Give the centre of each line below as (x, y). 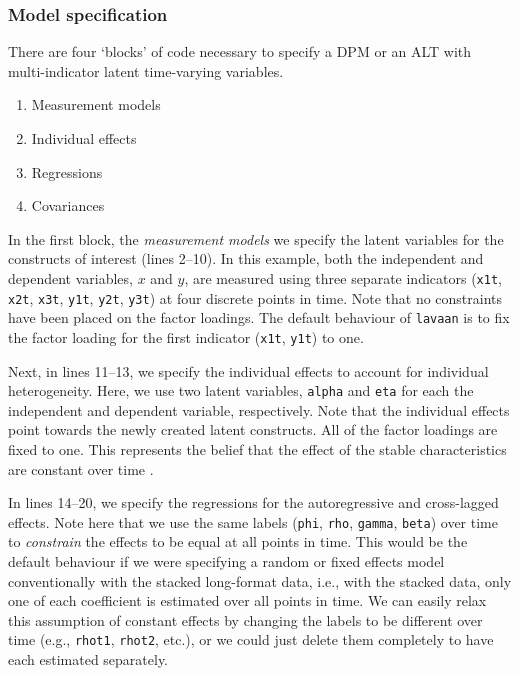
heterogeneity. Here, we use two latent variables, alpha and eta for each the (241, 390)
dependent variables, (70, 277)
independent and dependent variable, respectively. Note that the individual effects (259, 409)
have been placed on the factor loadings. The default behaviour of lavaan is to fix (259, 317)
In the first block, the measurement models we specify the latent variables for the (256, 238)
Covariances (68, 205)
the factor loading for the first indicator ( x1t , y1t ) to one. (186, 336)
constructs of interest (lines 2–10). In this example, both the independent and (246, 258)
